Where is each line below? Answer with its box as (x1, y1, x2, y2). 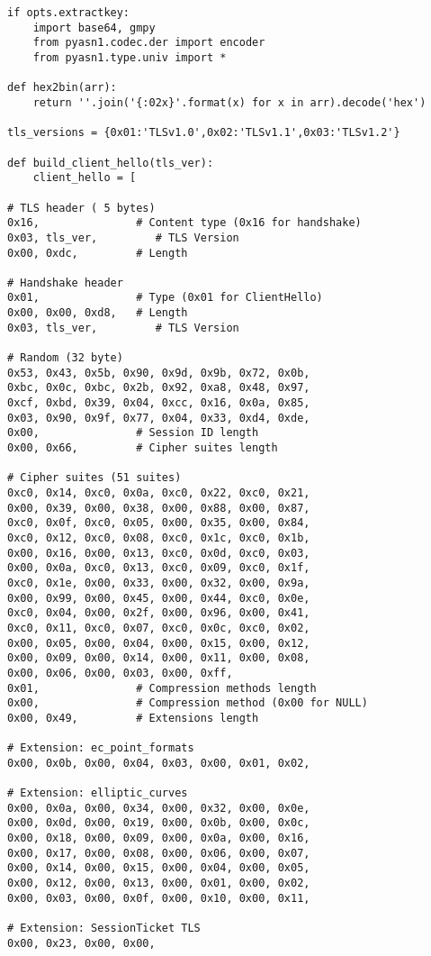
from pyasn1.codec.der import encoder (32, 36, 265, 50)
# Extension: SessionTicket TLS (7, 922, 201, 935)
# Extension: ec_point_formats (7, 742, 194, 755)
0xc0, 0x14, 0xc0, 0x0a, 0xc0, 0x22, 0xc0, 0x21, (7, 487, 310, 499)
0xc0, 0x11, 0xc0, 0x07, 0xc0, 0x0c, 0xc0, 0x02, (7, 621, 310, 634)
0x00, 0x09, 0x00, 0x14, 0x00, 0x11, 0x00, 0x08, (7, 651, 310, 665)
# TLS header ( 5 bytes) (7, 201, 156, 214)
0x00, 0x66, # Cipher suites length (7, 442, 278, 455)
